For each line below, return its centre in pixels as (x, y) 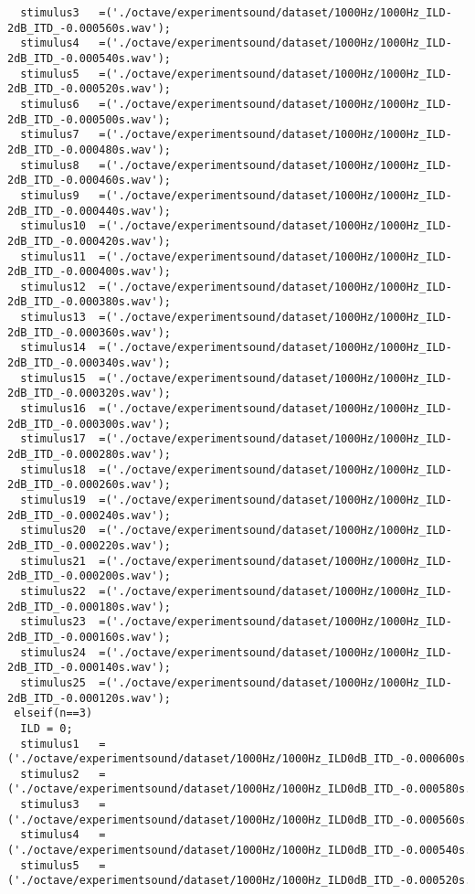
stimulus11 (53, 256)
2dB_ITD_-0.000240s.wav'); (89, 515)
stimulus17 (53, 439)
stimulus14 (53, 348)
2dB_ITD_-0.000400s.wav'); (89, 272)
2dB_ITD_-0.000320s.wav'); (89, 394)
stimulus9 (50, 195)
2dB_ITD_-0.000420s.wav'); (89, 241)
